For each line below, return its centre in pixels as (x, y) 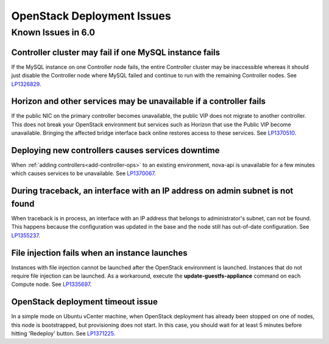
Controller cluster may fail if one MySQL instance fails (116, 52)
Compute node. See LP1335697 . (51, 284)
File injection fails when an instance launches (99, 253)
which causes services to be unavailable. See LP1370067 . (84, 173)
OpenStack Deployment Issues (91, 16)
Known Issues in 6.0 (53, 32)
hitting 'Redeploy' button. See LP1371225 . (63, 334)
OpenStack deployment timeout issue (84, 302)
